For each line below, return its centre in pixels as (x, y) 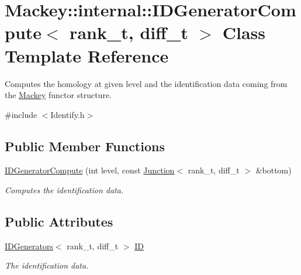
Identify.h (68, 114)
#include (21, 114)
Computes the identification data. (64, 190)
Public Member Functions (85, 146)
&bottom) (274, 170)
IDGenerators (29, 246)
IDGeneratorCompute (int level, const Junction (90, 170)
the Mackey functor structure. (58, 95)
